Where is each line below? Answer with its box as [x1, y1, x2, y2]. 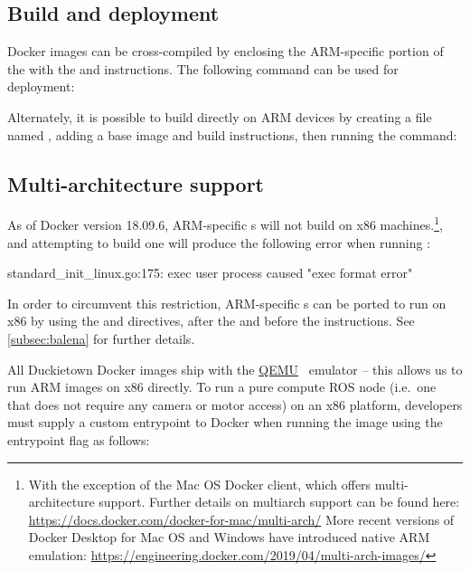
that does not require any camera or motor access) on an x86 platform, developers [7, 395, 463, 414]
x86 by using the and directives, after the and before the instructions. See [7, 311, 415, 330]
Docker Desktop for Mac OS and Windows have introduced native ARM [28, 528, 430, 547]
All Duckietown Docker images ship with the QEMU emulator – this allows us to [7, 359, 463, 378]
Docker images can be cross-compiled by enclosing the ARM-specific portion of [7, 42, 444, 61]
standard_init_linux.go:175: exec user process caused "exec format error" [7, 263, 413, 282]
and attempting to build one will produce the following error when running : [7, 233, 431, 252]
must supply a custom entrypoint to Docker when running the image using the [7, 413, 443, 432]
